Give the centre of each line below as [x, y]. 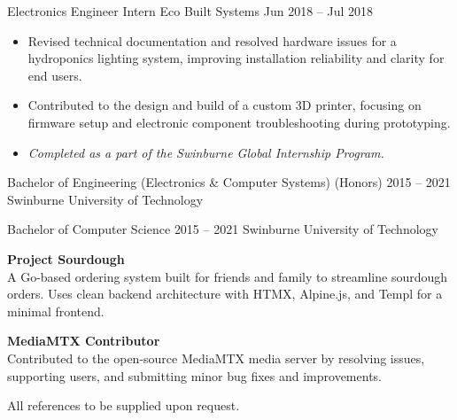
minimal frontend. [56, 311]
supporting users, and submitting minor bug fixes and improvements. [194, 375]
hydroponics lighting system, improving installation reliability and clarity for [236, 58]
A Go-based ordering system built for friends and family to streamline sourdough [228, 276]
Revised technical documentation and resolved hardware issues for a [212, 40]
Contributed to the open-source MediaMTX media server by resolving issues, [216, 358]
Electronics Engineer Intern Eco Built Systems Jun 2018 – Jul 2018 [190, 11]
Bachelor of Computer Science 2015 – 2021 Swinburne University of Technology [223, 229]
